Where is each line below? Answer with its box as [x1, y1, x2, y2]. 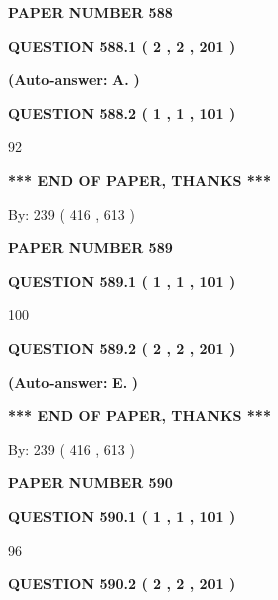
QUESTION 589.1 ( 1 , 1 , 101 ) [8, 270, 236, 291]
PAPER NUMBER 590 [8, 472, 173, 493]
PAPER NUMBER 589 [8, 237, 173, 258]
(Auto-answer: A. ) [8, 69, 140, 90]
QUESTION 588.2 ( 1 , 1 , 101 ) [8, 102, 236, 123]
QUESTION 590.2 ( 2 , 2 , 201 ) [8, 573, 236, 594]
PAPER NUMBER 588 [8, 2, 173, 22]
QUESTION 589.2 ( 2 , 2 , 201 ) [8, 337, 236, 358]
